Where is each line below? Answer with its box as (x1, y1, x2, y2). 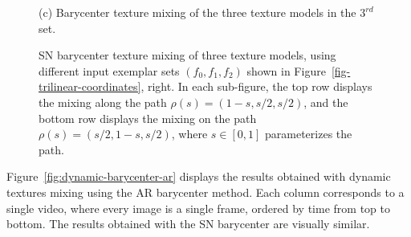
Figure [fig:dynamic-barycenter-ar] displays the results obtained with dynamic (6, 168, 391, 185)
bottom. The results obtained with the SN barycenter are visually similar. (6, 215, 370, 232)
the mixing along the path (39, 93, 167, 110)
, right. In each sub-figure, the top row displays (140, 78, 372, 95)
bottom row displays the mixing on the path (39, 109, 257, 126)
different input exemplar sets (39, 62, 180, 79)
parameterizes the (265, 125, 352, 142)
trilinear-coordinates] (39, 78, 141, 95)
